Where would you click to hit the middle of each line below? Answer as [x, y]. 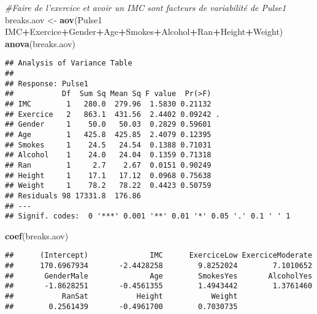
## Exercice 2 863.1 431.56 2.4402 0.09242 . [113, 114]
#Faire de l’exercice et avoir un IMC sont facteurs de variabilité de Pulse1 [146, 7]
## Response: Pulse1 [47, 84]
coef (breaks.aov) [37, 235]
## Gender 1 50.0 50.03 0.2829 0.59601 [108, 125]
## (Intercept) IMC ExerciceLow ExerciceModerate [159, 256]
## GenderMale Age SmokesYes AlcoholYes [159, 276]
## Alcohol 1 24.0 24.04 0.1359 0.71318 [108, 155]
